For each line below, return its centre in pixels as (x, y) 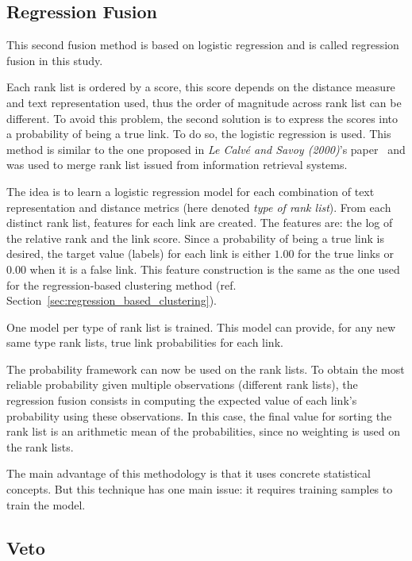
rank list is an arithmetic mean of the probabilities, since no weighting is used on (204, 431)
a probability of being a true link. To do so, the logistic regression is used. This (199, 134)
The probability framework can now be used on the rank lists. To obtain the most (206, 369)
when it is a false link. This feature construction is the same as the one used (215, 269)
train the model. (46, 504)
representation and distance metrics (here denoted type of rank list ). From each (199, 207)
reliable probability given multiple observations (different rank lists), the (182, 384)
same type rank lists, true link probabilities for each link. (145, 342)
